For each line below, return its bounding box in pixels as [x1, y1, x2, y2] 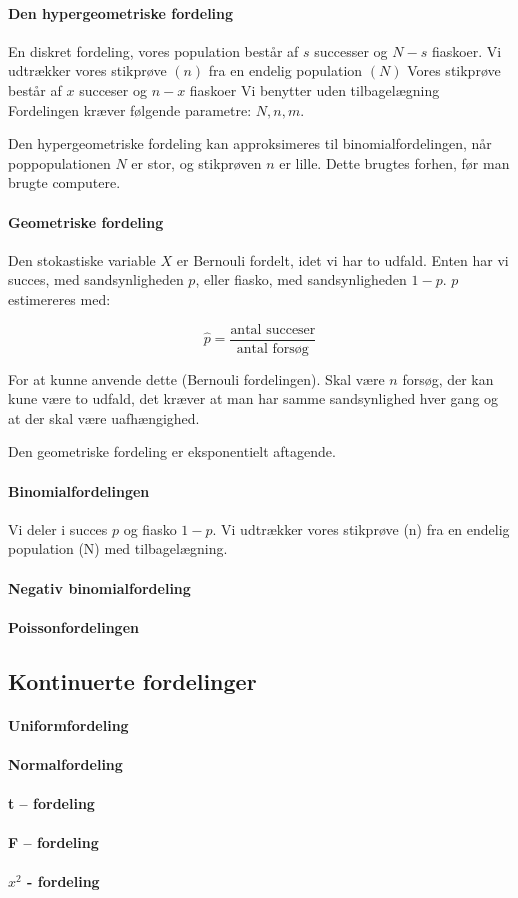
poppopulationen [8, 152, 111, 173]
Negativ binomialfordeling [8, 577, 191, 598]
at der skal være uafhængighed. [8, 407, 200, 428]
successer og [314, 40, 388, 61]
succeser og [79, 79, 147, 100]
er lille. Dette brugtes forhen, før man [279, 152, 510, 173]
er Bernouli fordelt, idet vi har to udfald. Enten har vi [176, 249, 509, 270]
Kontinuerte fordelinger [8, 665, 257, 696]
